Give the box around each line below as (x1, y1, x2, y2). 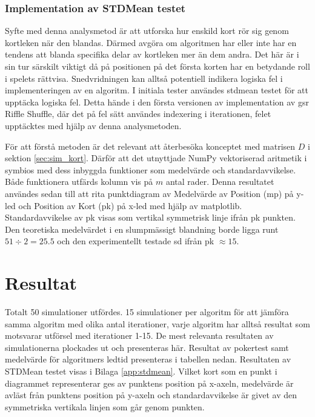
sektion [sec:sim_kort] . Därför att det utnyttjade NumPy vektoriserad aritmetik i (5, 152, 307, 164)
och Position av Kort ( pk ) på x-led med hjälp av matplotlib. (18, 199, 242, 212)
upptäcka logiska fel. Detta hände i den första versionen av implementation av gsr (5, 95, 309, 108)
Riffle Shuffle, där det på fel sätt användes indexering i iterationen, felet (5, 107, 271, 120)
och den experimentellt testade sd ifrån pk (57, 235, 214, 247)
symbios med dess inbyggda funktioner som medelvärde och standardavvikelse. (5, 163, 296, 176)
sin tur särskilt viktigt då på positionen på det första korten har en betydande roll (5, 60, 310, 72)
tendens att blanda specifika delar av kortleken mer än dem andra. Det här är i (5, 48, 299, 61)
